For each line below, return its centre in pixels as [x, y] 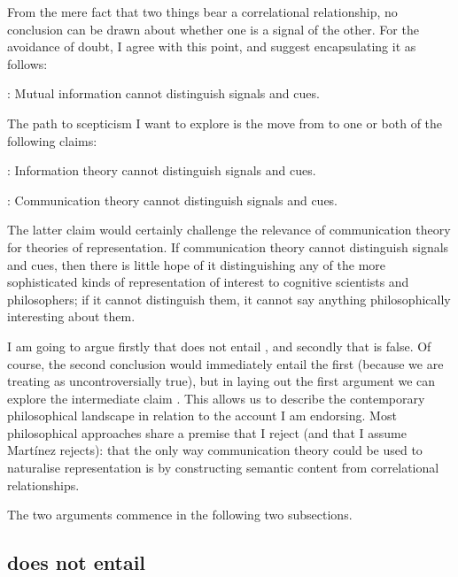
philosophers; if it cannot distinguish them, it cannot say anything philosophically [229, 299]
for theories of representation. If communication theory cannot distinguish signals [228, 246]
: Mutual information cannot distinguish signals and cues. [163, 93]
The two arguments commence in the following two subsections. [180, 515]
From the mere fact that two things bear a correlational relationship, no [202, 12]
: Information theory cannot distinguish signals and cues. [162, 170]
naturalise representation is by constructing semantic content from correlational [223, 468]
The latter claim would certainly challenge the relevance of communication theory [229, 230]
